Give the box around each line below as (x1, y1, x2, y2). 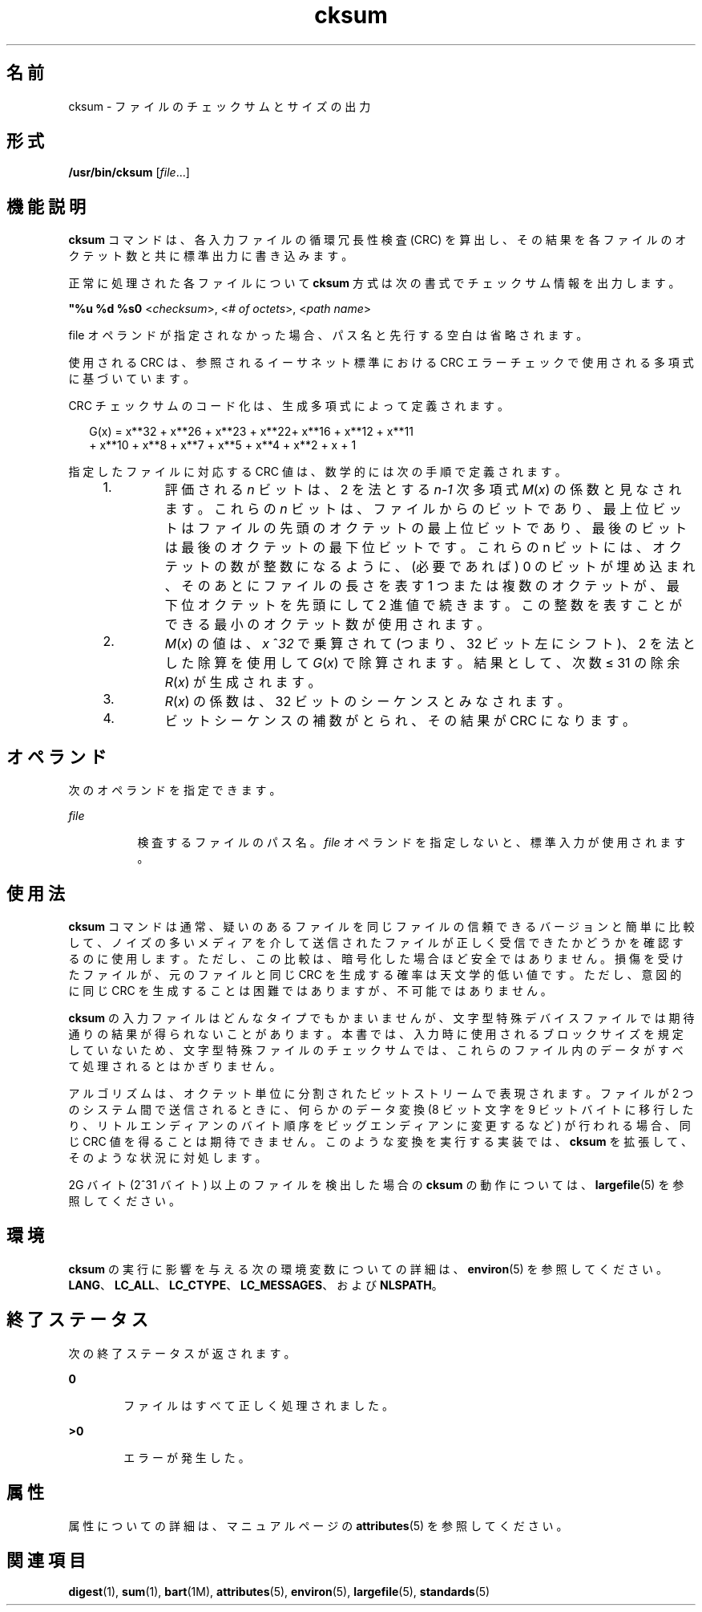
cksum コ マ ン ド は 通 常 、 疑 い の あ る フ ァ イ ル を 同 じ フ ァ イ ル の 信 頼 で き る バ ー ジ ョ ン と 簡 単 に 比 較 (68, 919, 695, 933)
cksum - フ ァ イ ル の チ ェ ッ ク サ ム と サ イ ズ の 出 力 (68, 99, 371, 113)
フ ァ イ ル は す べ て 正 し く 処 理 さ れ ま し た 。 (123, 1398, 394, 1412)
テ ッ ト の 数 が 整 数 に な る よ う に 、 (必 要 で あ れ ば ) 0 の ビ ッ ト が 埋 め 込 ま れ (164, 558, 696, 575)
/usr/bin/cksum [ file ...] (68, 165, 190, 180)
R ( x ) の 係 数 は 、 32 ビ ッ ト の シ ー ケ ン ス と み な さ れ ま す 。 (164, 693, 571, 710)
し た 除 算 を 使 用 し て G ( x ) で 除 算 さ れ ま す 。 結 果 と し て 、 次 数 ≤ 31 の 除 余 (164, 655, 680, 672)
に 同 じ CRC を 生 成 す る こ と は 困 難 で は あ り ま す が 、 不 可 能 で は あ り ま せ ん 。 (68, 983, 552, 997)
